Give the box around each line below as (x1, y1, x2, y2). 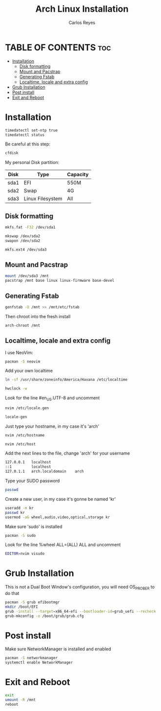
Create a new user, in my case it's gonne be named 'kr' (5, 496, 116, 502)
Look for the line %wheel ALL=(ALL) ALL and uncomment (5, 542, 121, 548)
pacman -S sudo (5, 533, 36, 538)
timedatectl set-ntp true (5, 128, 58, 133)
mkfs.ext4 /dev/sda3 (5, 247, 47, 252)
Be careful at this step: (5, 141, 50, 147)
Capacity (67, 171, 89, 178)
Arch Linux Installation (35, 3, 129, 15)
